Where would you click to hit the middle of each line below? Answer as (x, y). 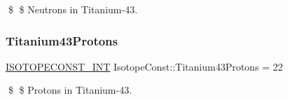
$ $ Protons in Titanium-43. (70, 90)
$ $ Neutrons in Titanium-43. (73, 9)
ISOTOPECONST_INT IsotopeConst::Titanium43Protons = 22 (144, 66)
